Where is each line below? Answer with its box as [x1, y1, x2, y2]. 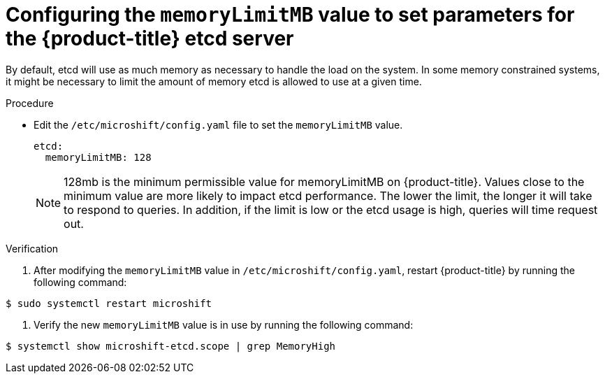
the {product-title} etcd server [6, 27, 294, 50]
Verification [6, 242, 59, 255]
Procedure [6, 96, 54, 109]
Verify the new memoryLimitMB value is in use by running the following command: [34, 318, 414, 331]
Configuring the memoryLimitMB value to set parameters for [6, 3, 575, 27]
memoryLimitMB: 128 [45, 151, 152, 163]
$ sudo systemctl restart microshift [6, 297, 212, 309]
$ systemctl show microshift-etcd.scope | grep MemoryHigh [6, 340, 336, 352]
